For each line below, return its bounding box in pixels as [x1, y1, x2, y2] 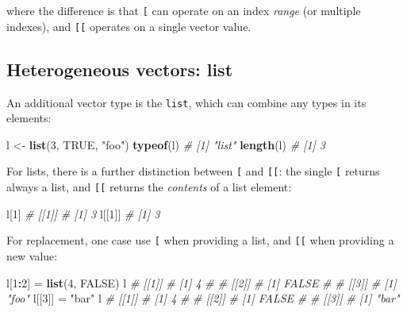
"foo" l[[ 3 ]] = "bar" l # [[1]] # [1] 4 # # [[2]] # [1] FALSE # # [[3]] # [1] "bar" [6, 290, 400, 306]
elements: [6, 110, 52, 126]
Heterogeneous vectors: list [6, 56, 233, 81]
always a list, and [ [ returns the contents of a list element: [6, 179, 292, 195]
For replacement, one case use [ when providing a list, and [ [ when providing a [6, 232, 394, 248]
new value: [6, 247, 58, 264]
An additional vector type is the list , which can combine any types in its [6, 94, 367, 110]
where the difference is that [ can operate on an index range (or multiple [6, 2, 361, 18]
